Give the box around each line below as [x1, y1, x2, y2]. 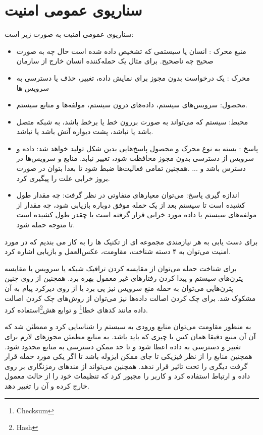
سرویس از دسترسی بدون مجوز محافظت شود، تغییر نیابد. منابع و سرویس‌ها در [16, 153, 254, 163]
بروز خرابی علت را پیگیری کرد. [16, 172, 110, 183]
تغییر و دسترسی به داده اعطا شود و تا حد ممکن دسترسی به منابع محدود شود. [5, 341, 241, 351]
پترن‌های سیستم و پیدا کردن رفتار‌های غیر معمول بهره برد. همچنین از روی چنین [5, 273, 243, 283]
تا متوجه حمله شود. [16, 219, 75, 230]
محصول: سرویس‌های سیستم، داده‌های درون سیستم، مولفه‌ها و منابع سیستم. [16, 99, 247, 110]
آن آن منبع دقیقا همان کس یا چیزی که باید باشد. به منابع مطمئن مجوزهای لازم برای [5, 331, 256, 342]
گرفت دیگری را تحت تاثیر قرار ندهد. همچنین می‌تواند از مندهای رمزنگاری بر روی [5, 360, 248, 371]
